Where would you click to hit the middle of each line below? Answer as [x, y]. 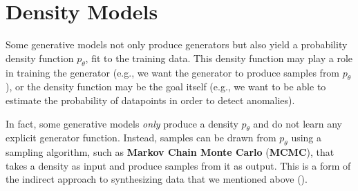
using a [307, 138]
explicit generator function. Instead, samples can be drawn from [141, 138]
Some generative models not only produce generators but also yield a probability [177, 44]
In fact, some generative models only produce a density [122, 123]
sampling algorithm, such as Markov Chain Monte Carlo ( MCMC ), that [170, 152]
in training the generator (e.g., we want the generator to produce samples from [173, 72]
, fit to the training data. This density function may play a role [219, 58]
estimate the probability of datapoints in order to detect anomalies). [150, 100]
